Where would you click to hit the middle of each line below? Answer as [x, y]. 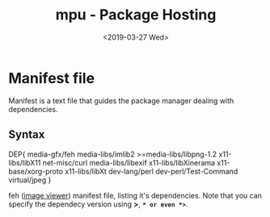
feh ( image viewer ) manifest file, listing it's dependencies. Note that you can [135, 195]
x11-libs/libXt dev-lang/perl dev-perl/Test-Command [151, 171]
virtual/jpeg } [30, 180]
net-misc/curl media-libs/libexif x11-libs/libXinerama [129, 162]
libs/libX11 [25, 162]
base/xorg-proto [36, 171]
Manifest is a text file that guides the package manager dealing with [121, 100]
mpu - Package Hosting [136, 15]
